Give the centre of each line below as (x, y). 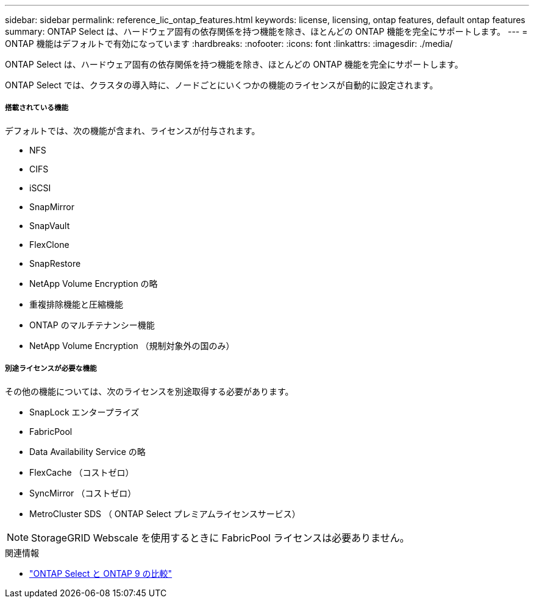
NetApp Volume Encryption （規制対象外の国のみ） (132, 345)
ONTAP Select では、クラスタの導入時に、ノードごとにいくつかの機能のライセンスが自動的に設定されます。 (222, 85)
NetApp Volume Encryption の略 (94, 283)
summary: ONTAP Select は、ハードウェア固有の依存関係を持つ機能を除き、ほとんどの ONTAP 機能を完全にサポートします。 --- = (266, 31)
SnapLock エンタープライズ (84, 412)
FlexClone (49, 244)
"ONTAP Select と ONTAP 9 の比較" (101, 573)
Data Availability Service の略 (87, 451)
